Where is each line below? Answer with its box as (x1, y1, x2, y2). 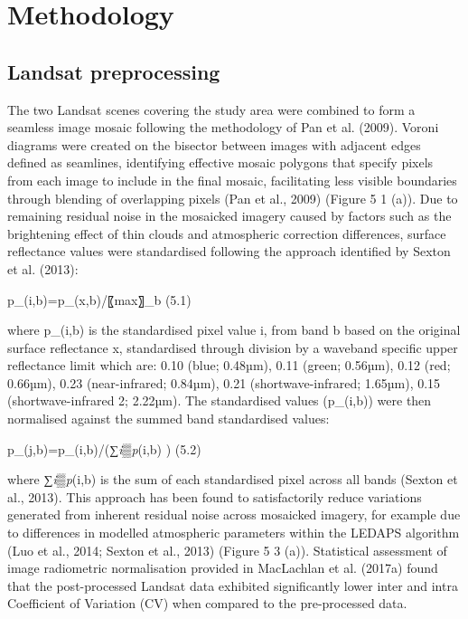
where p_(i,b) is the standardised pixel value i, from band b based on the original (7, 320, 461, 339)
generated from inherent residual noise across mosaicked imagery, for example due (7, 505, 461, 524)
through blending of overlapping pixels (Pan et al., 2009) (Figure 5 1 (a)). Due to (7, 188, 458, 207)
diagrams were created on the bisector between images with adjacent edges (7, 135, 421, 154)
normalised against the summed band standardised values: (7, 409, 330, 428)
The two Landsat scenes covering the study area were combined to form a (7, 100, 416, 119)
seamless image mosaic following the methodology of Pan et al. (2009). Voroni (7, 118, 439, 137)
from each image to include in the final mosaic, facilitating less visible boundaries (7, 170, 457, 189)
